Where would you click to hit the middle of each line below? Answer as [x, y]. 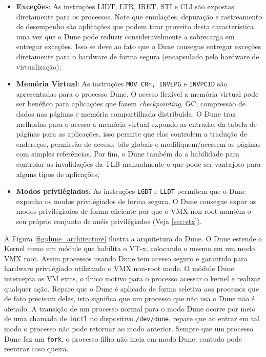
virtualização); [39, 66]
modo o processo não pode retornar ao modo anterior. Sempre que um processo [129, 328]
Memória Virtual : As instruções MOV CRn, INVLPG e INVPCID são [122, 84]
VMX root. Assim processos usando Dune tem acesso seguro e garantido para [126, 258]
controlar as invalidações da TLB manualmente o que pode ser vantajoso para [138, 163]
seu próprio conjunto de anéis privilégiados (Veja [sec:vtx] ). [109, 221]
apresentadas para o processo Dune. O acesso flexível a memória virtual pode [137, 93]
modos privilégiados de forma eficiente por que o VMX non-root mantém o [134, 211]
